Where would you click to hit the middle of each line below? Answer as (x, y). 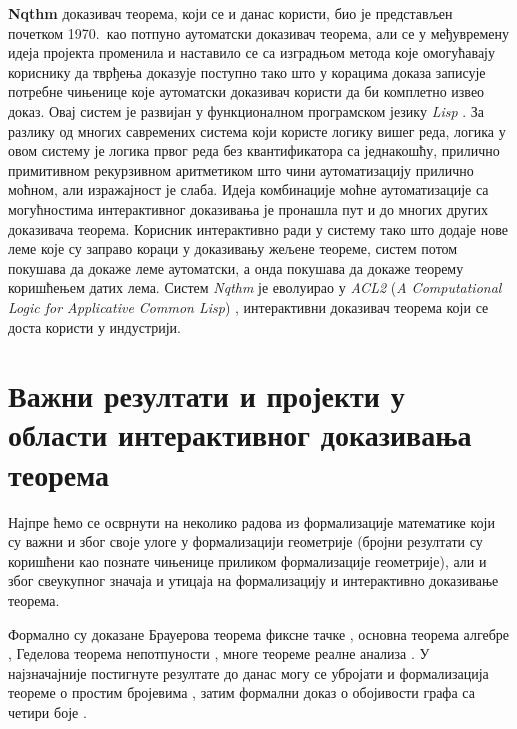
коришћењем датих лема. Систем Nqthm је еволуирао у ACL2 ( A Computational (255, 287)
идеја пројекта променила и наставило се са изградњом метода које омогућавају (251, 52)
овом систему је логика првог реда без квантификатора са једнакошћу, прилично (254, 150)
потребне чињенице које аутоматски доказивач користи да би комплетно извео (246, 91)
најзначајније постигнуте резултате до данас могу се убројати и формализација (248, 672)
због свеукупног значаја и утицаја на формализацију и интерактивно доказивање (253, 580)
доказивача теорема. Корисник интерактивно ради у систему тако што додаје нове (258, 228)
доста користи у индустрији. (94, 326)
